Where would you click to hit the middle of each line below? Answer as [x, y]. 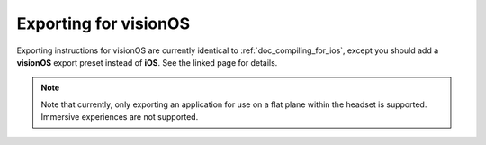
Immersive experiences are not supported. [120, 117]
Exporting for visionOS [103, 23]
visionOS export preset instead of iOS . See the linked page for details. [147, 62]
